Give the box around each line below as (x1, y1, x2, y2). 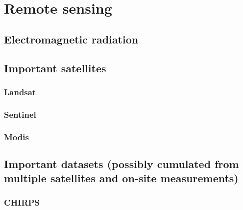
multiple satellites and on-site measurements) (4, 170, 239, 186)
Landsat (4, 85, 36, 98)
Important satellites (4, 60, 106, 75)
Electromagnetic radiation (4, 31, 139, 46)
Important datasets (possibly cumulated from (4, 156, 239, 171)
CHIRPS (4, 196, 40, 208)
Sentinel (4, 108, 36, 120)
